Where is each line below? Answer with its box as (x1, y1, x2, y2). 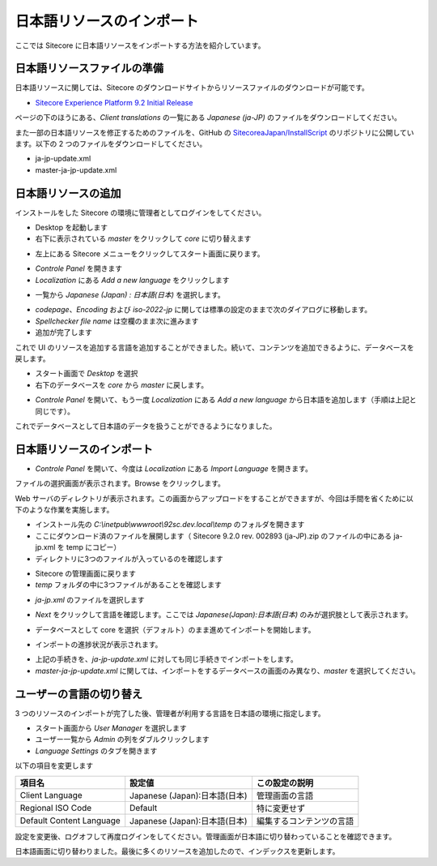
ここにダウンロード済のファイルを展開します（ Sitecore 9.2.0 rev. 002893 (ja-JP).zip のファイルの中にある (35, 531, 392, 541)
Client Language (19, 789, 83, 800)
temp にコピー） (66, 542, 121, 552)
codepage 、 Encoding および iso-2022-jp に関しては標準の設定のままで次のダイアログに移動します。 (35, 305, 372, 315)
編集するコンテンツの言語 (256, 815, 354, 826)
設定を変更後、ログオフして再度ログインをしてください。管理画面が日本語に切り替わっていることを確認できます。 (15, 831, 397, 841)
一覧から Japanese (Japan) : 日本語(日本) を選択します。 (35, 290, 226, 300)
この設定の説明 (256, 777, 314, 788)
